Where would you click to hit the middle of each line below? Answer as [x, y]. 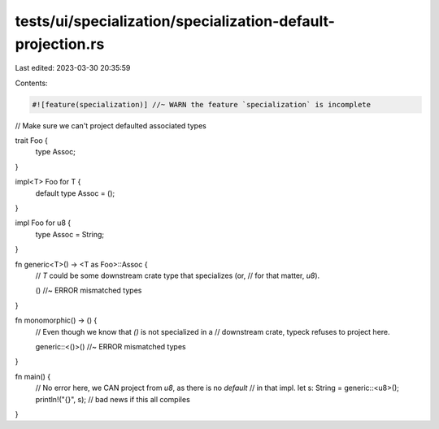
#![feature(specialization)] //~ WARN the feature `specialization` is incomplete [202, 104]
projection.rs [60, 44]
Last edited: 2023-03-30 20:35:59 [73, 68]
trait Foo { [32, 141]
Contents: [31, 83]
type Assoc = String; [70, 234]
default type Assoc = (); [75, 193]
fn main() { [33, 376]
